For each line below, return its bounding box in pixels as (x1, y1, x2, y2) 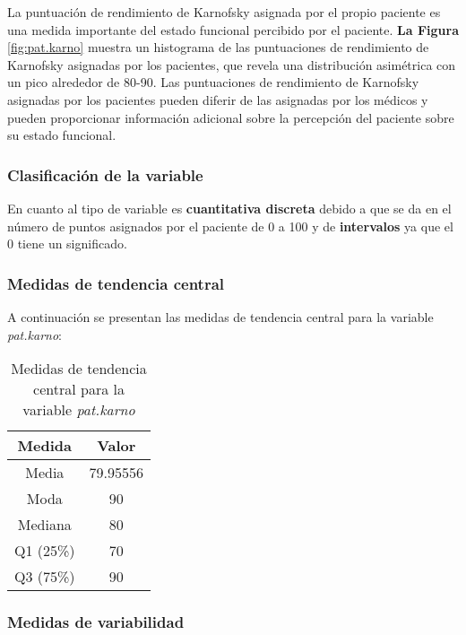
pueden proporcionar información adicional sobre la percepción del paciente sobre (7, 108, 454, 126)
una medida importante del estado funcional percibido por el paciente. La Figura (7, 20, 459, 39)
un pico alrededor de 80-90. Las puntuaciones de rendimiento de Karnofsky (7, 73, 419, 91)
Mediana (17, 514, 72, 535)
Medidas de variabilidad (7, 611, 185, 633)
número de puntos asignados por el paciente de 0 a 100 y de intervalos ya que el (7, 216, 453, 235)
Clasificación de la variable (7, 163, 203, 186)
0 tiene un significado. (7, 234, 127, 253)
